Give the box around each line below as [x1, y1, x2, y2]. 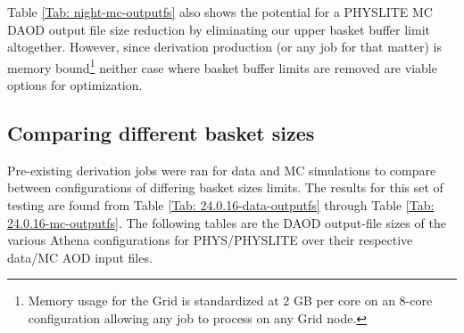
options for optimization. [7, 76, 143, 94]
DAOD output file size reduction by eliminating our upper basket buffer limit [7, 20, 431, 38]
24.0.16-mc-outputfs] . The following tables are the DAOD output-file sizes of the [7, 213, 446, 231]
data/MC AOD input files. [7, 248, 153, 266]
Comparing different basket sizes [7, 119, 315, 147]
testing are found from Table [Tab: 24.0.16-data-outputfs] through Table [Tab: [7, 196, 435, 215]
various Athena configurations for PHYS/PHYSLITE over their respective [7, 231, 413, 249]
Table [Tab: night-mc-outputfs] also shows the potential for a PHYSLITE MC [7, 3, 433, 20]
